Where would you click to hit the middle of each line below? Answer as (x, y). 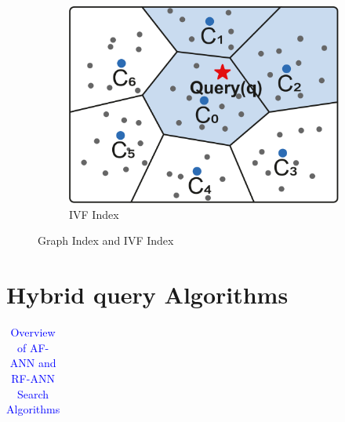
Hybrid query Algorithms (147, 295)
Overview (33, 332)
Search (33, 393)
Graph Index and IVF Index (106, 240)
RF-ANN (33, 378)
